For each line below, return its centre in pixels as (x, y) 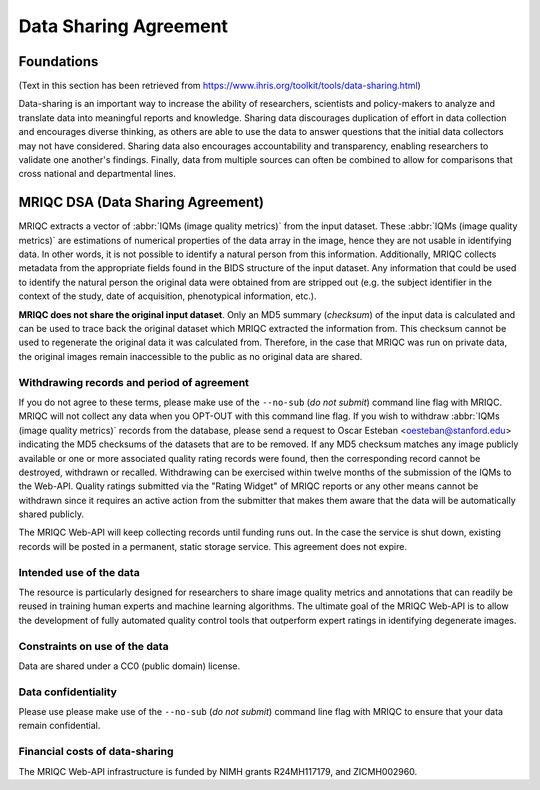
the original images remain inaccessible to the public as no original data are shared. (190, 356)
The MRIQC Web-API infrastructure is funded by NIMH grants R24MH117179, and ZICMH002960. (218, 771)
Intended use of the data (79, 572)
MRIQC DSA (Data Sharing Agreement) (141, 202)
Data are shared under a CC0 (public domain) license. (129, 666)
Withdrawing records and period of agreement (134, 382)
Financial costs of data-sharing (96, 752)
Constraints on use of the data (93, 646)
